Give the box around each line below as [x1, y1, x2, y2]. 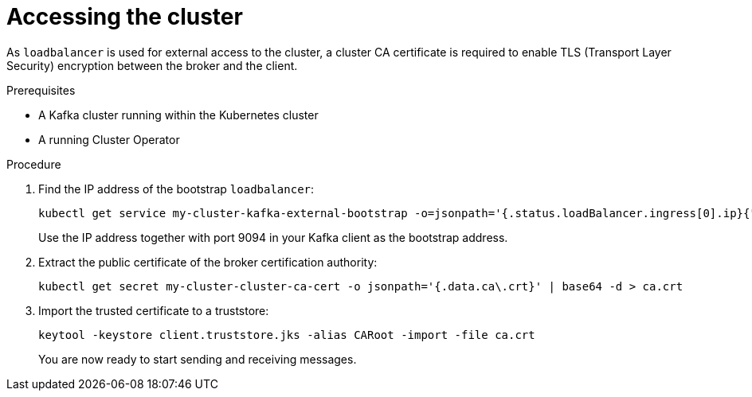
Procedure [6, 157, 61, 171]
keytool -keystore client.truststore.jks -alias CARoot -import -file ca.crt [38, 328, 535, 341]
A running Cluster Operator [38, 132, 180, 146]
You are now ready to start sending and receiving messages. [38, 352, 357, 366]
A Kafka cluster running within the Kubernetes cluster [38, 107, 319, 122]
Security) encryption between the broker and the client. [6, 58, 298, 72]
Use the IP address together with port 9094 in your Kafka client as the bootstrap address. [38, 230, 508, 244]
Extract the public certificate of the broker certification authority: [38, 255, 378, 269]
